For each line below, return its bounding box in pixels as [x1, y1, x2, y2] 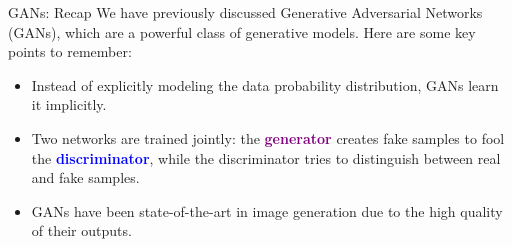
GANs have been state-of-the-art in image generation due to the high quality [31, 200, 503, 221]
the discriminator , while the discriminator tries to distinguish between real [31, 147, 501, 168]
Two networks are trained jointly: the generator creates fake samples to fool [31, 127, 505, 148]
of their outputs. [31, 220, 132, 241]
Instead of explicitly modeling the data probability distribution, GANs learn [31, 74, 499, 95]
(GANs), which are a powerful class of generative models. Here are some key [8, 21, 476, 42]
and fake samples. [31, 167, 140, 188]
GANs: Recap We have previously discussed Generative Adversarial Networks [8, 2, 483, 22]
